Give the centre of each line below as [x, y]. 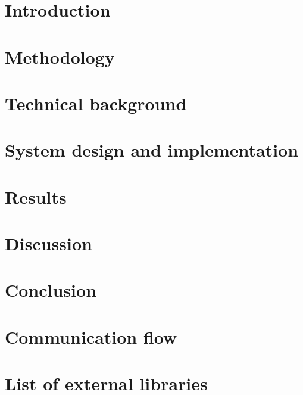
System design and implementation [152, 150]
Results [36, 196]
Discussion [49, 243]
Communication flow [91, 336]
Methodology [60, 56]
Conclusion [51, 290]
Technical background [96, 103]
